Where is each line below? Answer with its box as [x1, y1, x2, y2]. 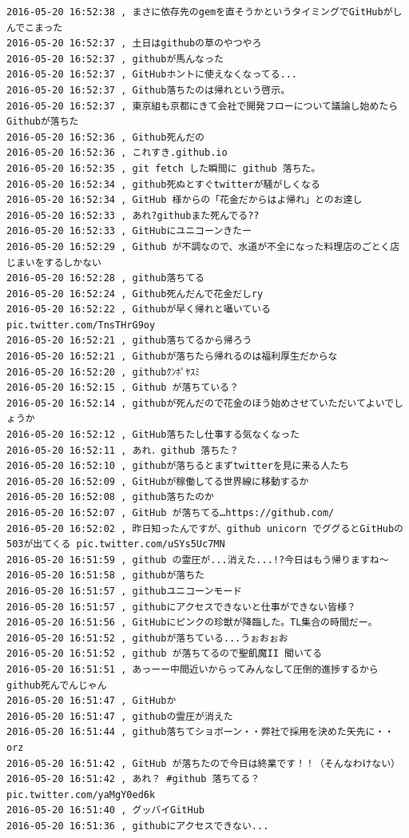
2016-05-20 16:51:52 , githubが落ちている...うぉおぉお [6, 632, 288, 644]
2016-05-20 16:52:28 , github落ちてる [6, 272, 205, 284]
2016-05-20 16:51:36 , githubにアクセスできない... [6, 820, 269, 832]
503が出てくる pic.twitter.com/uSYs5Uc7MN [6, 538, 225, 550]
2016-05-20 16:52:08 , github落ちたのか [6, 491, 214, 503]
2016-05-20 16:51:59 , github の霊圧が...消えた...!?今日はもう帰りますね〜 [6, 554, 389, 566]
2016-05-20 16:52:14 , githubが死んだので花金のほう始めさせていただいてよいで [6, 397, 395, 409]
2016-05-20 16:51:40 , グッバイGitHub [6, 804, 205, 816]
